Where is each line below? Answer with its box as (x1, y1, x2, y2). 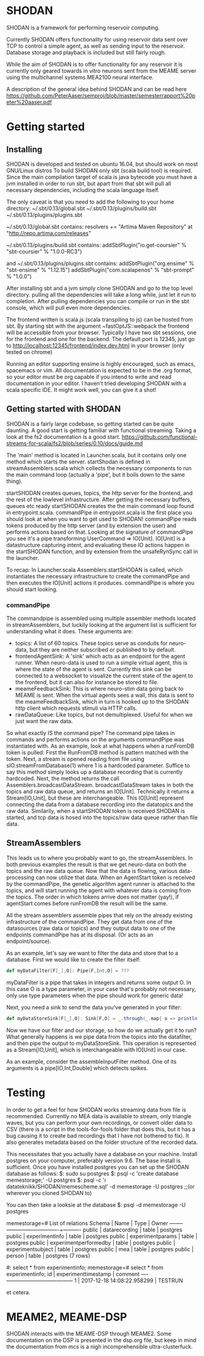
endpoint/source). (6, 937, 52, 945)
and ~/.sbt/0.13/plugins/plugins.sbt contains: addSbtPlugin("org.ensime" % (6, 259, 195, 267)
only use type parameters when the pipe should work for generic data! (6, 992, 184, 999)
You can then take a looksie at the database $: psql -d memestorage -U (6, 1201, 186, 1208)
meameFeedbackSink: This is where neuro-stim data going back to (15, 685, 184, 693)
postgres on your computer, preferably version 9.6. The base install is (6, 1157, 181, 1164)
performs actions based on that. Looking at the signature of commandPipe (6, 528, 194, 536)
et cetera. (6, 1288, 30, 1296)
